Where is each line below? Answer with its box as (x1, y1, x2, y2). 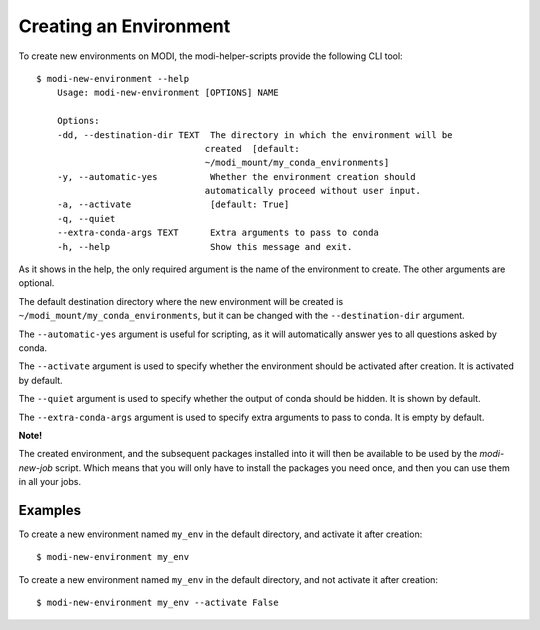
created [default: (204, 143, 300, 154)
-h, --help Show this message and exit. (56, 241, 353, 252)
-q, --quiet (56, 213, 116, 224)
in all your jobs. (18, 476, 82, 488)
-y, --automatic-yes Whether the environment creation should (56, 171, 416, 182)
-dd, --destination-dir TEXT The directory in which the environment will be (56, 129, 453, 140)
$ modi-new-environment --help (36, 73, 190, 84)
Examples (18, 501, 82, 519)
